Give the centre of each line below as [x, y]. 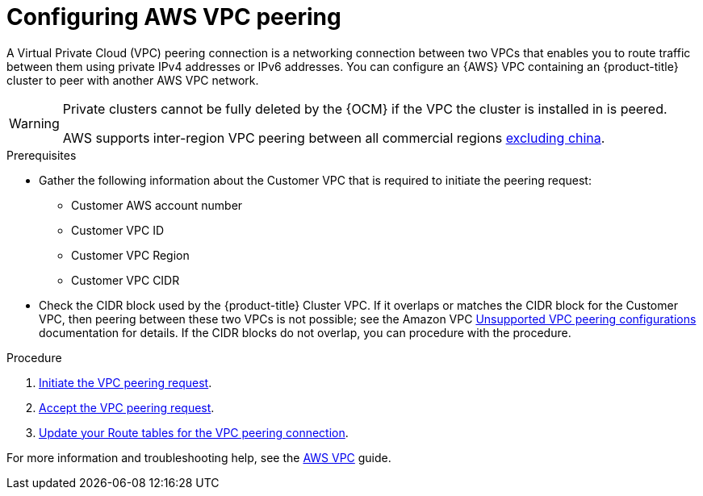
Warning [34, 123]
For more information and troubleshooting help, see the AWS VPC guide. [199, 457]
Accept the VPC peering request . [127, 407]
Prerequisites [42, 155]
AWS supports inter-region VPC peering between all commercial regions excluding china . [334, 138]
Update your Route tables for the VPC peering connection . [194, 432]
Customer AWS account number [157, 205]
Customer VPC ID [117, 230]
